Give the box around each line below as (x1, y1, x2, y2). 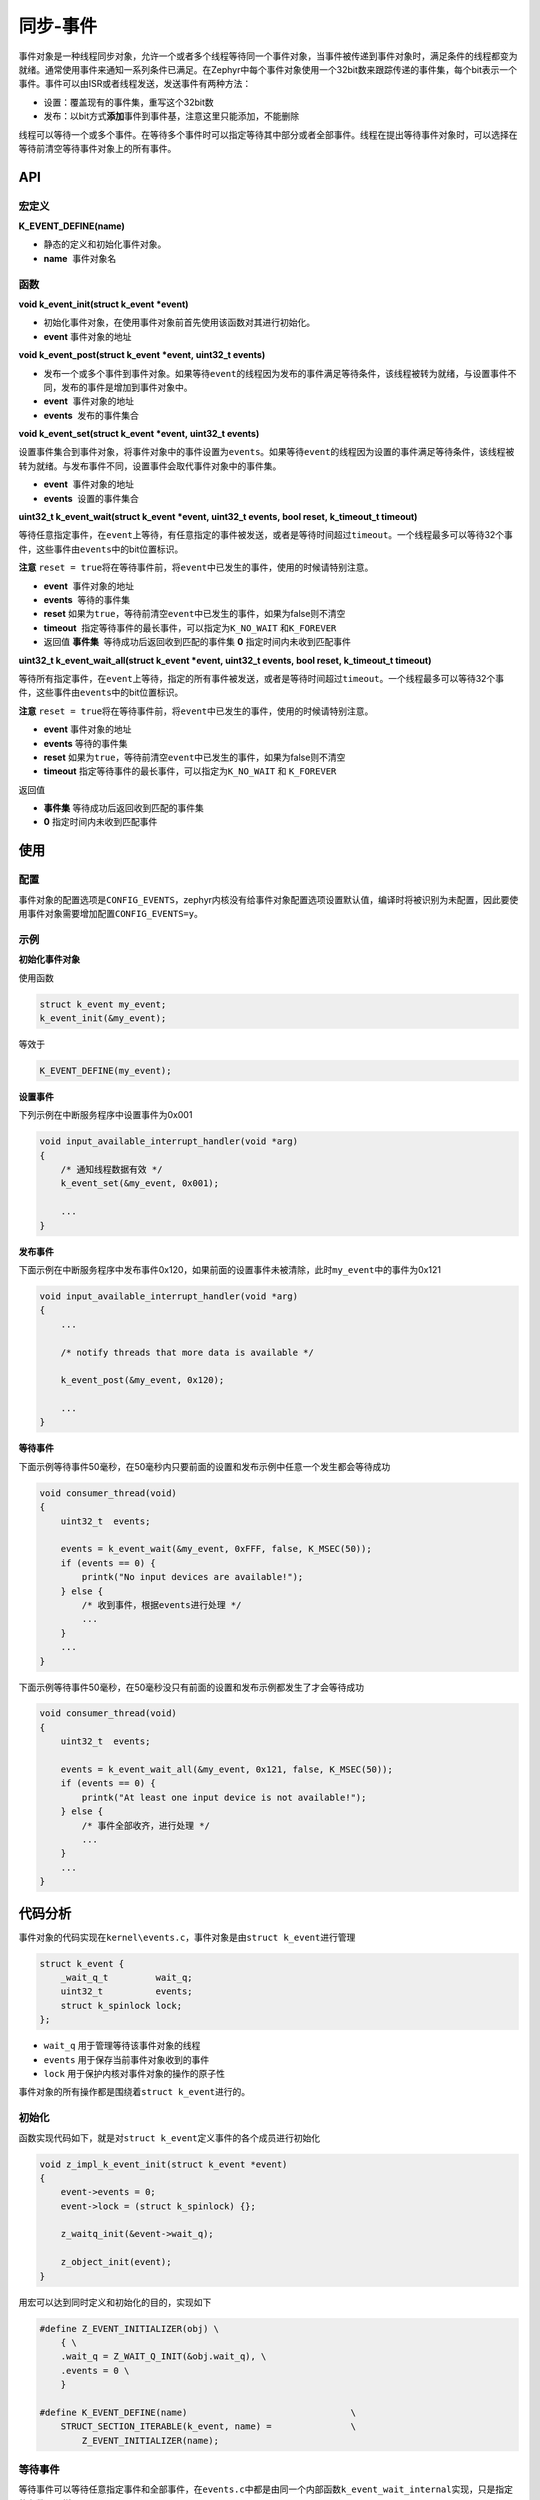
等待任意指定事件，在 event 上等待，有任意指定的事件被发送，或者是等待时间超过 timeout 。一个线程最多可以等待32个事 (18, 529, 514, 541)
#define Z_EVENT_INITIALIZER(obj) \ (39, 2323, 220, 2334)
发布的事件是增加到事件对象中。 (60, 381, 193, 393)
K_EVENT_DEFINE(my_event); (39, 1065, 172, 1076)
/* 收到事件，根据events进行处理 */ (81, 1599, 242, 1610)
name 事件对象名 (43, 252, 117, 264)
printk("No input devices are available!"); (81, 1571, 304, 1583)
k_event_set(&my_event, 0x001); (60, 1178, 220, 1189)
